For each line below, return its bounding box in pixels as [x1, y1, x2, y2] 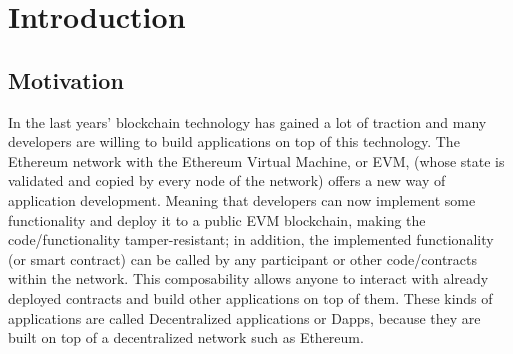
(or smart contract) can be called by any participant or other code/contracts [8, 248, 478, 269]
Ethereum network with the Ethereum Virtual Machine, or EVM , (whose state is [8, 150, 505, 171]
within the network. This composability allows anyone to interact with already [8, 268, 489, 289]
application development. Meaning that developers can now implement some [8, 189, 476, 210]
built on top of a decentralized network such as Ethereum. [8, 327, 364, 348]
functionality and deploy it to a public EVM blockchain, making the [8, 209, 426, 230]
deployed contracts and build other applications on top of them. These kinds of [8, 287, 493, 308]
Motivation [8, 64, 124, 95]
